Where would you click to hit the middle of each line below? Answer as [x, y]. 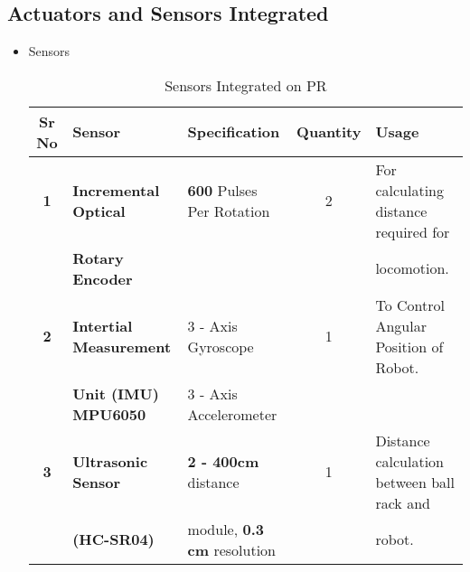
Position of [409, 346]
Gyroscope [221, 346]
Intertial [103, 325]
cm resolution [232, 549]
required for [413, 231]
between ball [415, 482]
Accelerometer [232, 414]
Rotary [98, 258]
